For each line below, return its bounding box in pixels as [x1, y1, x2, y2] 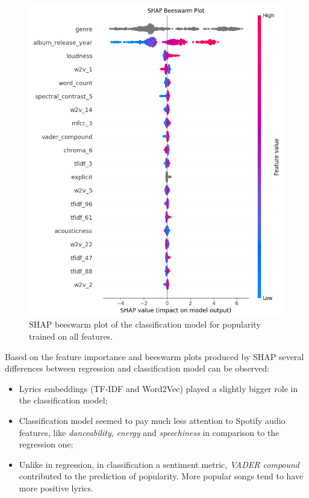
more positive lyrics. [19, 481, 93, 494]
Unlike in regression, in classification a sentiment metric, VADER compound [19, 458, 300, 470]
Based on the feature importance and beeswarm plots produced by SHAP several [5, 350, 304, 363]
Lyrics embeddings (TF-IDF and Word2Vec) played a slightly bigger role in [19, 382, 298, 394]
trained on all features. [29, 329, 113, 342]
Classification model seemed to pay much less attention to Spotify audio [19, 414, 286, 426]
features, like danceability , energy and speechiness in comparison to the [19, 426, 279, 438]
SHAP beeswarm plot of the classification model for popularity [29, 318, 261, 331]
